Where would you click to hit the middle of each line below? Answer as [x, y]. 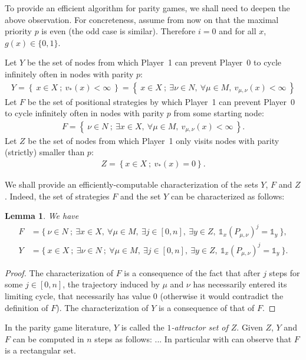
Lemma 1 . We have [42, 216]
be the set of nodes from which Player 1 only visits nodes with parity [154, 140]
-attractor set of [200, 327]
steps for [284, 272]
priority [18, 31]
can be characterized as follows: [228, 196]
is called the [143, 327]
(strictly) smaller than [45, 152]
